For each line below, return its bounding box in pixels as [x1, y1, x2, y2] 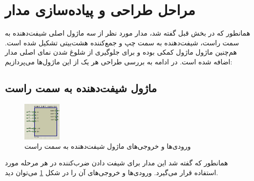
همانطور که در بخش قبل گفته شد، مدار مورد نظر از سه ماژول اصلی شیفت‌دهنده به [5, 28, 251, 38]
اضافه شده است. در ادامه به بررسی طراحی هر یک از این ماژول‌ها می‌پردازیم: [5, 56, 233, 66]
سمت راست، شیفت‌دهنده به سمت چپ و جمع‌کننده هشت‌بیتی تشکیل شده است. [5, 37, 239, 47]
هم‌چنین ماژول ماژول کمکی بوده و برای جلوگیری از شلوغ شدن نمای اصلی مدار [5, 47, 237, 57]
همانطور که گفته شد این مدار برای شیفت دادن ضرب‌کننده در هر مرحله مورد [5, 157, 228, 167]
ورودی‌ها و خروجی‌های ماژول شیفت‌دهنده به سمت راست [24, 141, 191, 151]
